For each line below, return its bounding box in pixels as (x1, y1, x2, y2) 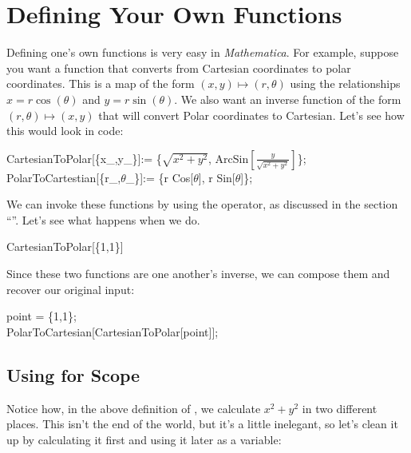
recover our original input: (6, 280, 135, 297)
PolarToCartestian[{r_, (6, 169, 121, 185)
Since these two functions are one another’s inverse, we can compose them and (6, 265, 390, 282)
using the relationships (290, 75, 401, 92)
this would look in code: (6, 122, 124, 139)
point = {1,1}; (6, 308, 77, 324)
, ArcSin (208, 149, 249, 166)
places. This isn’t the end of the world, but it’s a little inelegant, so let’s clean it (6, 415, 398, 432)
